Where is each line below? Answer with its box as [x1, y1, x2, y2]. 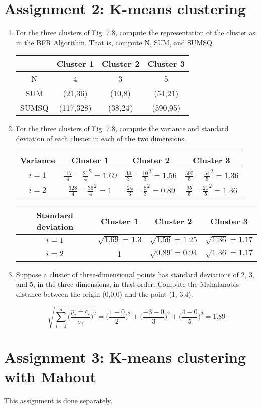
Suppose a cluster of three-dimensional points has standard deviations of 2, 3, [16, 269, 254, 279]
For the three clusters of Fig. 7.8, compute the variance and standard [16, 123, 229, 134]
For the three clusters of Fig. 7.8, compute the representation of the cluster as [16, 27, 255, 38]
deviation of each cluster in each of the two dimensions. [16, 133, 186, 143]
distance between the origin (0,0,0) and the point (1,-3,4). [16, 288, 193, 299]
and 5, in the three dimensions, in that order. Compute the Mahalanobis [16, 279, 239, 289]
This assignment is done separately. [4, 395, 113, 406]
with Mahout [4, 366, 96, 387]
